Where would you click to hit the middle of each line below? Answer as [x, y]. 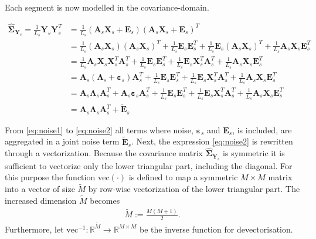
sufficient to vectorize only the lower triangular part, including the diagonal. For [149, 165]
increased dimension [41, 201]
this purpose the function [50, 177]
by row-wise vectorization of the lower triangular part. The [194, 189]
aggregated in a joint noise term [62, 141]
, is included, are [262, 129]
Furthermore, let [34, 229]
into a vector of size [40, 189]
